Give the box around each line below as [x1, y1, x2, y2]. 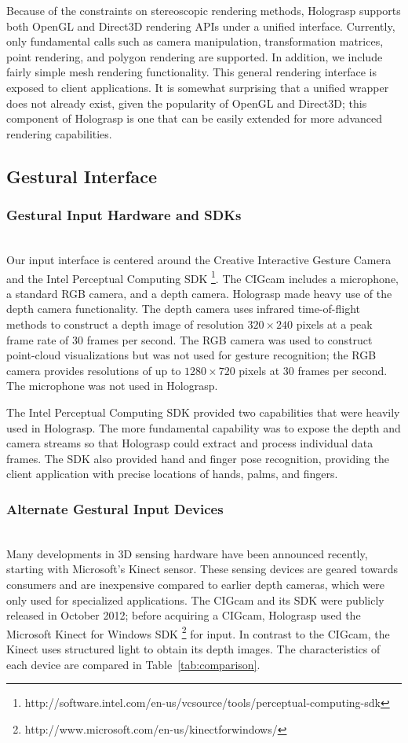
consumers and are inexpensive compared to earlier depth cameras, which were [6, 576, 384, 592]
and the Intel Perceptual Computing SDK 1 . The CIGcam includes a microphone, [6, 267, 399, 286]
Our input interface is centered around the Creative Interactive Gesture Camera [6, 251, 392, 267]
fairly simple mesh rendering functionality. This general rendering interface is [6, 64, 377, 80]
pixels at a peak [296, 315, 373, 332]
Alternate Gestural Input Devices [6, 498, 224, 518]
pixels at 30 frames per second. [239, 362, 388, 378]
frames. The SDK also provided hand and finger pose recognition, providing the [6, 450, 389, 466]
